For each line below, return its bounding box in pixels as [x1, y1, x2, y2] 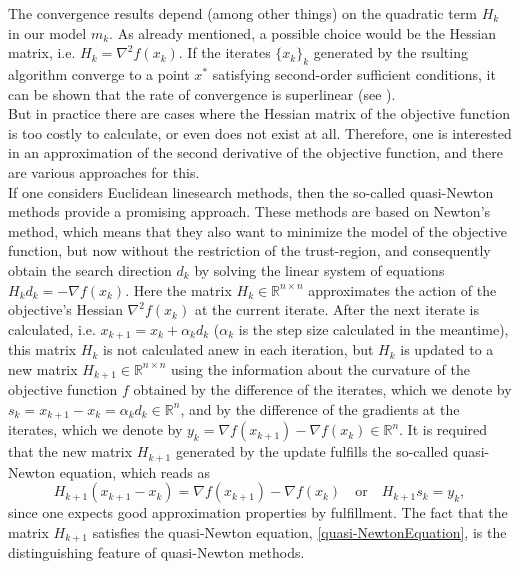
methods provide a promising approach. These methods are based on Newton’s [8, 201, 491, 222]
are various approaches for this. [8, 161, 200, 182]
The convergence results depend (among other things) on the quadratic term [8, 3, 478, 23]
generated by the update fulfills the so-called [175, 441, 449, 462]
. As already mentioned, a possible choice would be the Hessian [109, 22, 497, 43]
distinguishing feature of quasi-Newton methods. [8, 542, 305, 563]
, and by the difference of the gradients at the [180, 398, 460, 419]
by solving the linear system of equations [194, 259, 445, 280]
